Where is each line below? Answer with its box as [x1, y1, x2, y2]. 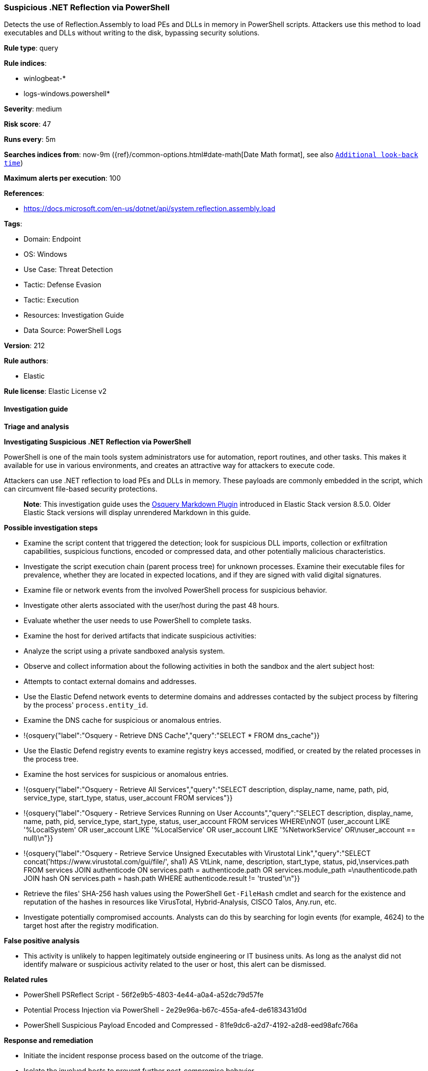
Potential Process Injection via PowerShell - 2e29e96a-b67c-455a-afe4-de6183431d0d [24, 1005, 307, 1014]
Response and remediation [4, 1036, 93, 1044]
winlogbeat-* [24, 74, 66, 83]
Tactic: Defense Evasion [24, 280, 102, 289]
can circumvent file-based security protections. [4, 484, 158, 493]
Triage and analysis [4, 422, 69, 431]
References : [4, 189, 44, 198]
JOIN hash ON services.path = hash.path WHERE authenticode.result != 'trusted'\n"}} [24, 874, 300, 882]
